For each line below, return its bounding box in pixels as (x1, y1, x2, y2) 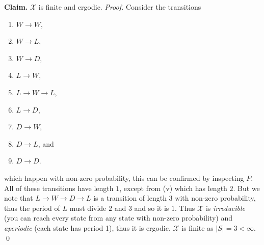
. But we (233, 182, 260, 193)
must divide (69, 202, 107, 213)
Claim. (4, 2, 28, 12)
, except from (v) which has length (119, 182, 227, 193)
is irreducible (205, 202, 245, 213)
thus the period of (4, 202, 60, 213)
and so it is (134, 202, 169, 213)
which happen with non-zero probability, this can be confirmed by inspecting (4, 172, 244, 183)
